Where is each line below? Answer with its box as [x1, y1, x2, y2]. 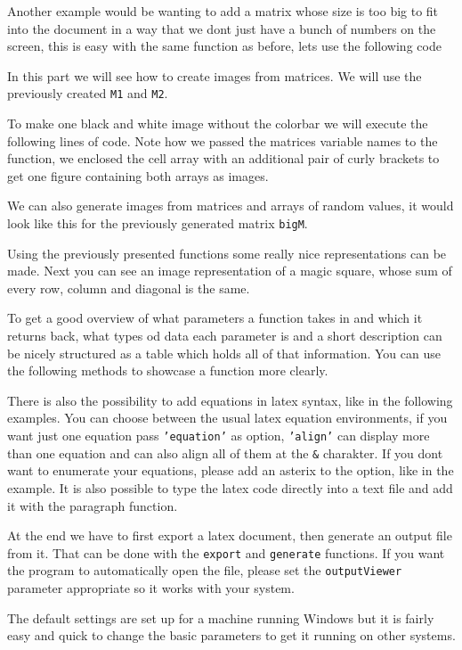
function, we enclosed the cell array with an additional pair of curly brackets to [7, 149, 440, 168]
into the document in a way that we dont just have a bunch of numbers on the [7, 19, 436, 37]
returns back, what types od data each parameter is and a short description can [7, 326, 442, 345]
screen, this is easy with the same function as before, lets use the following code [7, 37, 442, 55]
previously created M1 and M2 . [7, 84, 168, 103]
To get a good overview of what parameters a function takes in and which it [7, 309, 423, 327]
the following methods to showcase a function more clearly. [7, 361, 328, 380]
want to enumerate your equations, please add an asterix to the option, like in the [7, 461, 454, 480]
